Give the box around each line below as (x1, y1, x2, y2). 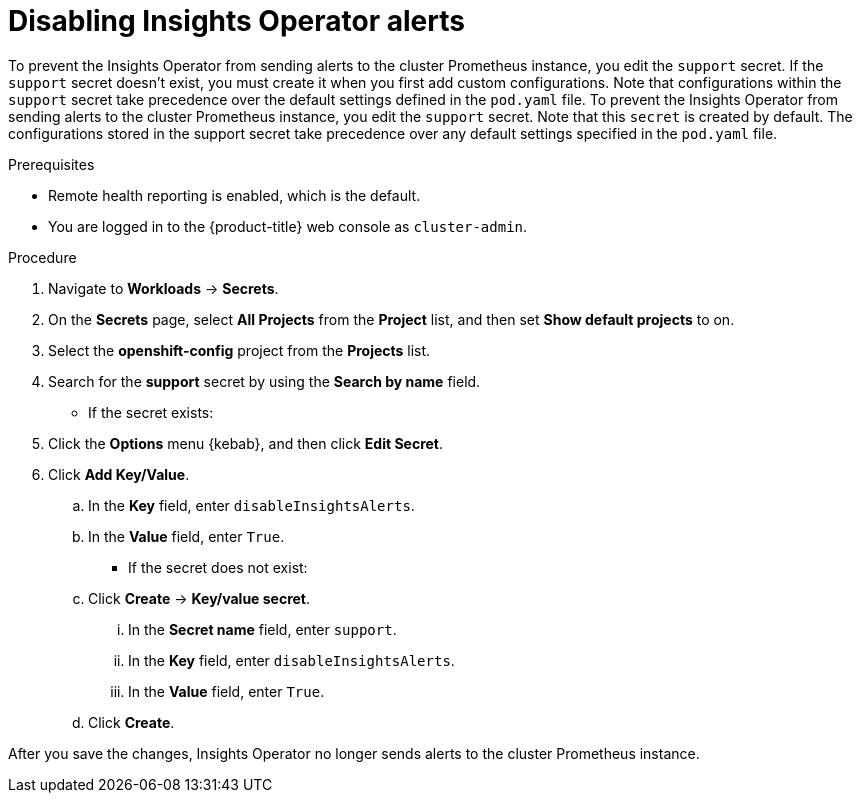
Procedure (8, 248, 77, 266)
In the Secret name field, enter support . (128, 620, 397, 638)
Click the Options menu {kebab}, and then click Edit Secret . (48, 434, 444, 452)
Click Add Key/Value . (48, 465, 190, 483)
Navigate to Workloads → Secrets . (48, 279, 279, 297)
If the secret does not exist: (128, 558, 308, 576)
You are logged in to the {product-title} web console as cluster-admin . (48, 217, 528, 235)
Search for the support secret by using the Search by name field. (48, 372, 481, 390)
